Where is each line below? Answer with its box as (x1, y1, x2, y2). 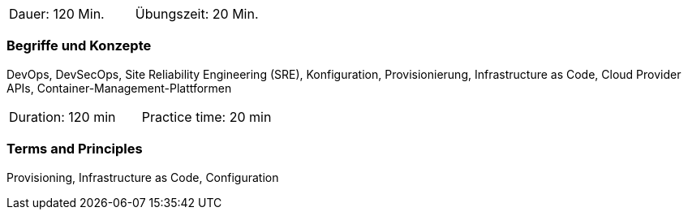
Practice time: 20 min (141, 108, 272, 125)
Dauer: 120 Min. (9, 6, 105, 22)
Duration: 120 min (9, 108, 116, 125)
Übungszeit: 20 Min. (135, 6, 259, 22)
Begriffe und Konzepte (6, 37, 152, 54)
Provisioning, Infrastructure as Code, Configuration (6, 170, 279, 184)
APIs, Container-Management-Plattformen (6, 80, 232, 95)
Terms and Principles (6, 140, 143, 158)
